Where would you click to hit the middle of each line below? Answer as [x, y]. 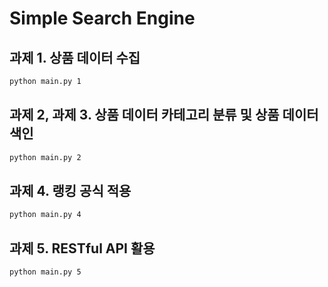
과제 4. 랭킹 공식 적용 [70, 190]
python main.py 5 [45, 272]
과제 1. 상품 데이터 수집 [75, 57]
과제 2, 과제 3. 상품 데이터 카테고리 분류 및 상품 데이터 [164, 115]
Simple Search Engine [102, 18]
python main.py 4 [45, 215]
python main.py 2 [45, 157]
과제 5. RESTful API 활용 [82, 248]
